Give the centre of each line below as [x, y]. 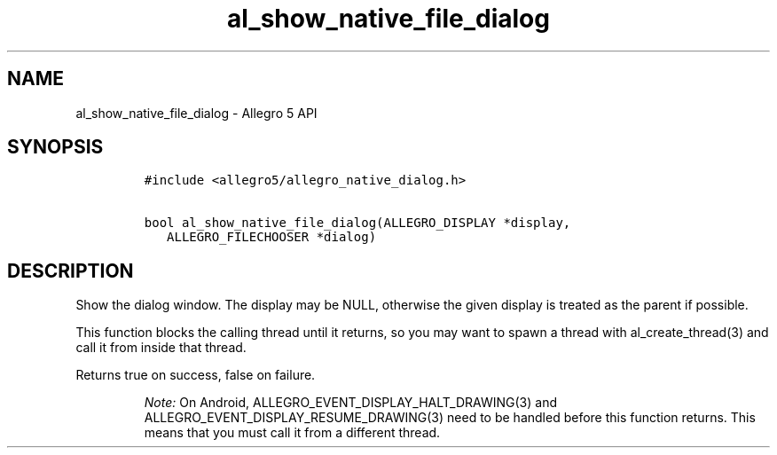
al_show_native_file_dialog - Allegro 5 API [196, 113]
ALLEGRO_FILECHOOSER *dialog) [272, 237]
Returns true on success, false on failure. [196, 375]
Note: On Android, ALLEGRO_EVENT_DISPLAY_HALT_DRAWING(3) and [350, 403]
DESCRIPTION [71, 271]
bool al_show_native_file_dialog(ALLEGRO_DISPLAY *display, [357, 223]
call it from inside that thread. [161, 348]
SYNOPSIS [55, 147]
